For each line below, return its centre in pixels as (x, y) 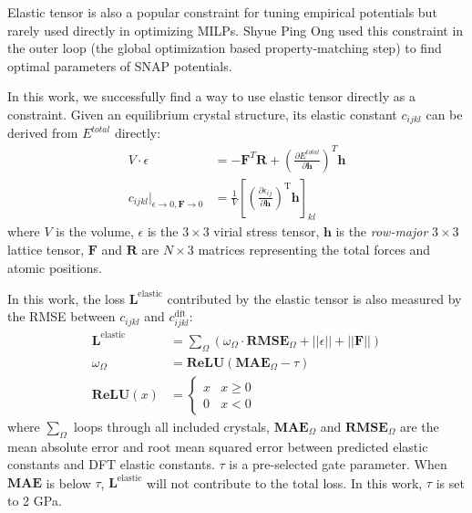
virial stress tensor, (267, 231)
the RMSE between (62, 316)
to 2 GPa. (35, 500)
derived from (43, 133)
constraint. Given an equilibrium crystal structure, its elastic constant (202, 114)
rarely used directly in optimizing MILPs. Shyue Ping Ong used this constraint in (236, 30)
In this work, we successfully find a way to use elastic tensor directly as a (211, 96)
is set (450, 482)
